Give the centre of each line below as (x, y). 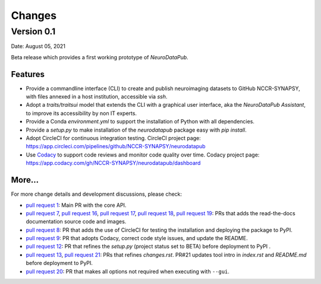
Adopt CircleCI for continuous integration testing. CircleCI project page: (114, 138)
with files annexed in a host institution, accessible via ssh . (97, 97)
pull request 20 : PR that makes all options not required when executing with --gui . (128, 271)
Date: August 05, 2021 (38, 46)
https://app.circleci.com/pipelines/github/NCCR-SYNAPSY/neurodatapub (116, 146)
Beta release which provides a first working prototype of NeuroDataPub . (100, 57)
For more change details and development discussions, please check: (97, 194)
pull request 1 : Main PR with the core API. (76, 205)
